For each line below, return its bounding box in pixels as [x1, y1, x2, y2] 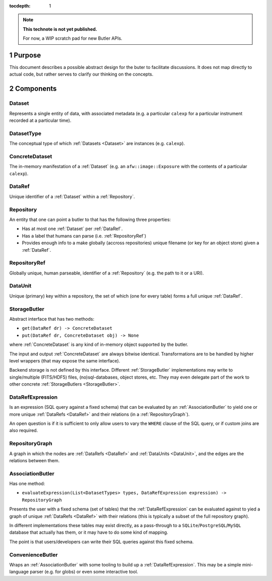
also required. [9, 427, 38, 433]
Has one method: [9, 481, 45, 487]
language [9, 569, 29, 575]
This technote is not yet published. [23, 26, 98, 32]
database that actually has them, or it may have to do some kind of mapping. [9, 529, 168, 536]
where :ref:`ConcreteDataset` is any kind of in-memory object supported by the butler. [9, 341, 188, 347]
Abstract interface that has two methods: [9, 316, 95, 322]
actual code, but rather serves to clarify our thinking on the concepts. [9, 71, 154, 78]
